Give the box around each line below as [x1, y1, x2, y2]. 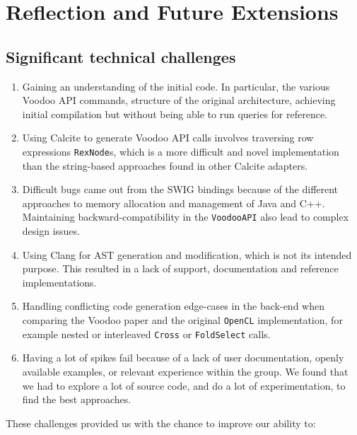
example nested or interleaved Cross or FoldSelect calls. [22, 326, 271, 341]
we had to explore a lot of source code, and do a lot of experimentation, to [22, 378, 346, 393]
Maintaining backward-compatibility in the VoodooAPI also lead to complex [22, 209, 349, 224]
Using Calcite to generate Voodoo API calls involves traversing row [22, 130, 314, 145]
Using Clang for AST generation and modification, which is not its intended [22, 247, 352, 262]
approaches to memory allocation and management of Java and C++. [22, 195, 325, 210]
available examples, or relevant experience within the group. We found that [22, 364, 349, 378]
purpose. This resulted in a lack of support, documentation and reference [22, 261, 339, 276]
